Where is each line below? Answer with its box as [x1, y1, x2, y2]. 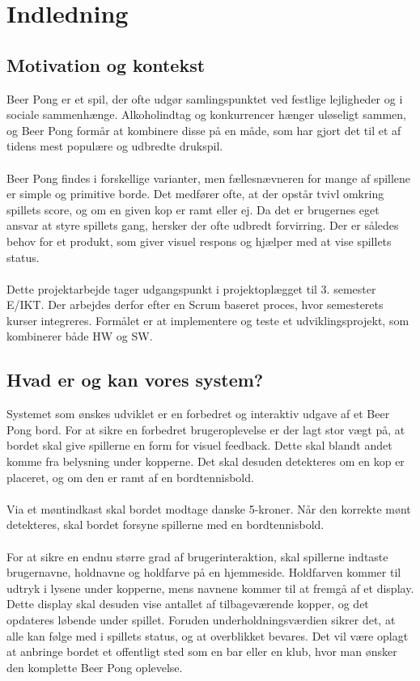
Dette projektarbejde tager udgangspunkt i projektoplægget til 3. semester [6, 280, 376, 297]
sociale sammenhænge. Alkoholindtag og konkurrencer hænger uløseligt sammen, [6, 106, 406, 123]
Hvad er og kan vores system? [6, 367, 264, 392]
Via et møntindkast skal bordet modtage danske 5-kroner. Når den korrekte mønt [6, 500, 411, 517]
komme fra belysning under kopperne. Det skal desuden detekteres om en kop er [6, 453, 405, 470]
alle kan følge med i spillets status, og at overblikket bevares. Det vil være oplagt [6, 627, 409, 644]
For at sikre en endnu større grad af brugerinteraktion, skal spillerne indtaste [6, 548, 388, 565]
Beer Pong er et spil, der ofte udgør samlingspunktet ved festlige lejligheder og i [6, 90, 403, 107]
